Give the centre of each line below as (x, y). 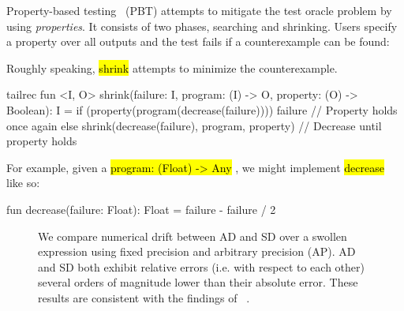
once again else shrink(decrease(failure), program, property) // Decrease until (194, 125)
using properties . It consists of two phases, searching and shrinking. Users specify (202, 26)
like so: (23, 183)
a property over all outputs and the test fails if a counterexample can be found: (198, 41)
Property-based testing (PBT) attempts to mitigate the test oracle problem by (199, 10)
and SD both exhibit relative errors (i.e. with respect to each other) (201, 266)
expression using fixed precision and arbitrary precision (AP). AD (197, 251)
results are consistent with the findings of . (144, 297)
